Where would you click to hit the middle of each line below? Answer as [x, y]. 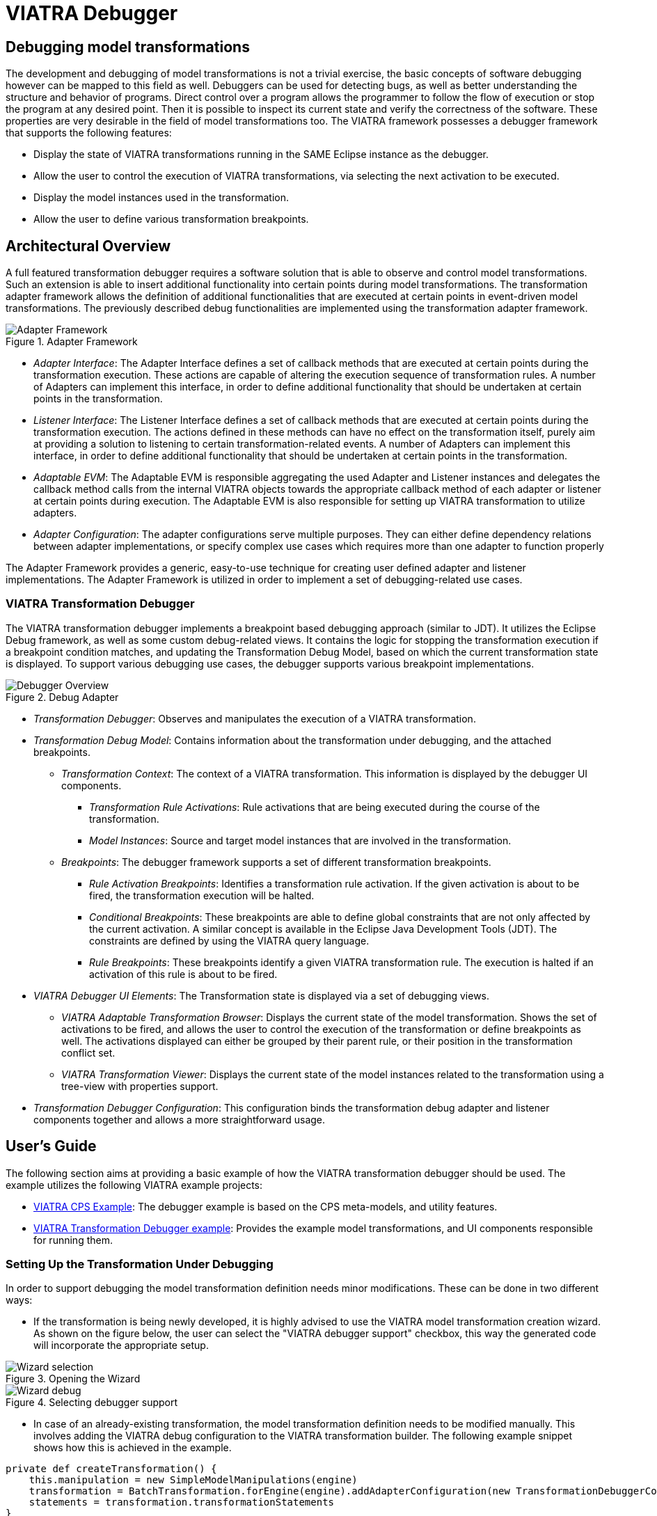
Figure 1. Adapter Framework [72, 342]
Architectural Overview [88, 246]
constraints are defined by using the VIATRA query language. [229, 940]
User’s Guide [51, 1146]
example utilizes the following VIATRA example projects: [134, 1185]
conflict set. [88, 1052]
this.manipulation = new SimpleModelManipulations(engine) [193, 1480]
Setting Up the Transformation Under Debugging [140, 1264]
